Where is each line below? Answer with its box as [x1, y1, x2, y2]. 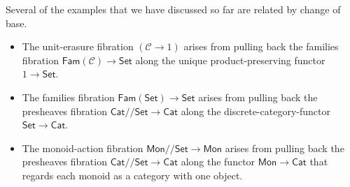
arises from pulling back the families [183, 39, 339, 54]
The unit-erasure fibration [22, 39, 134, 54]
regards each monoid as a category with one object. [22, 167, 243, 182]
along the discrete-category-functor [181, 103, 330, 118]
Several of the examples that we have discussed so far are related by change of [6, 2, 341, 16]
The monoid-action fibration [22, 140, 143, 155]
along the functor [181, 154, 255, 169]
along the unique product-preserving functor [135, 52, 325, 67]
